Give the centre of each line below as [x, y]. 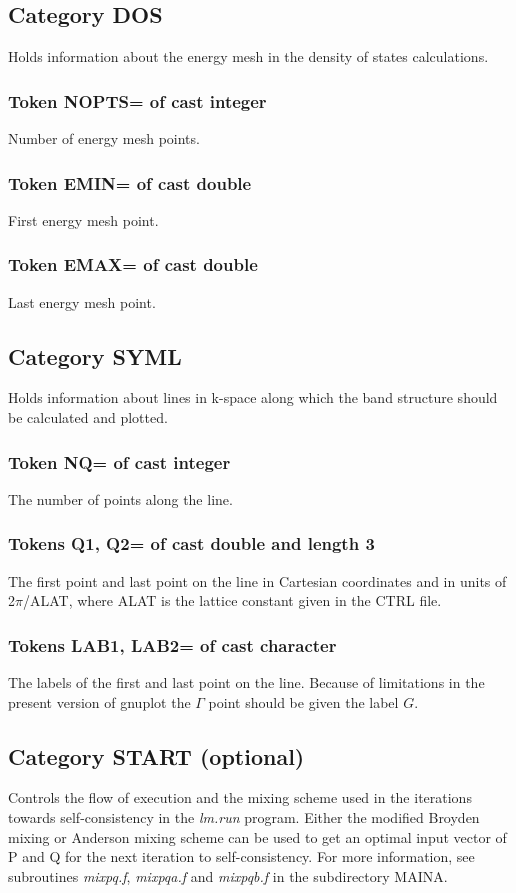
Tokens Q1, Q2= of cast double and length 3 [191, 543]
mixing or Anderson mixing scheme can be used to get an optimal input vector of [257, 836]
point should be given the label [303, 701]
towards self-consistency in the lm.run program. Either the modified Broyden [244, 817]
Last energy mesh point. [82, 301]
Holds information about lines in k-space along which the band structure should [253, 397]
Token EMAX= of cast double [133, 264]
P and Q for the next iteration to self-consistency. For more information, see [241, 856]
